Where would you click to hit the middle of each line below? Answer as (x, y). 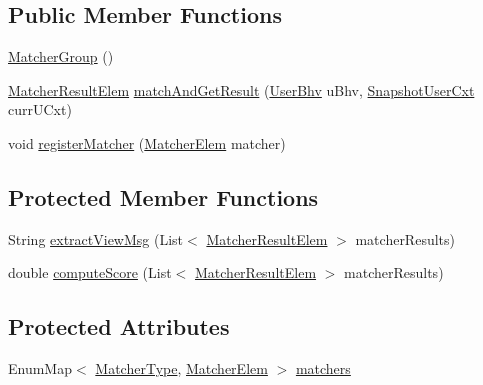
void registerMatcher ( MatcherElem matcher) (147, 142)
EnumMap (40, 368)
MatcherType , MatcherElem (181, 368)
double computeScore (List (90, 272)
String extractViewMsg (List (96, 238)
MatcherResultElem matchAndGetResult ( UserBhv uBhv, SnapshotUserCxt (241, 89)
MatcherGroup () (61, 56)
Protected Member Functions (163, 196)
